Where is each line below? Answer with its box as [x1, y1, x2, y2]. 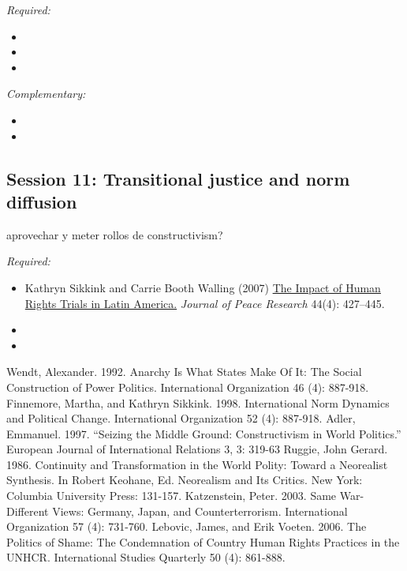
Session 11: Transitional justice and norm [6, 166, 350, 190]
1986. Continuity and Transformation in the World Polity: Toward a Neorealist [6, 456, 388, 472]
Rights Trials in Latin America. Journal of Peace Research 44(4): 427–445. [24, 295, 385, 311]
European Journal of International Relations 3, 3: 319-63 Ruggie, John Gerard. [6, 441, 388, 457]
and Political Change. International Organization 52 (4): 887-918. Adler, [6, 410, 356, 426]
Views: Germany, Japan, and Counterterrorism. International [52, 502, 348, 519]
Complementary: [6, 85, 86, 102]
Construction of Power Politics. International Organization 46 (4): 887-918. [6, 378, 369, 395]
